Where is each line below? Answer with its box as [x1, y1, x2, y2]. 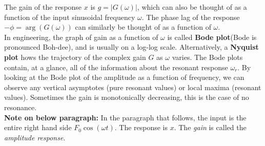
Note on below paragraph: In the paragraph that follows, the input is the [4, 112, 247, 122]
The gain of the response [4, 2, 82, 12]
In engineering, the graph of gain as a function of [4, 31, 158, 42]
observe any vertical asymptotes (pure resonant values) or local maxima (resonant [4, 81, 261, 92]
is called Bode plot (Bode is [167, 31, 257, 42]
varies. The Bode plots [172, 51, 243, 62]
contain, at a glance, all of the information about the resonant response [4, 61, 228, 72]
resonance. [4, 101, 37, 112]
